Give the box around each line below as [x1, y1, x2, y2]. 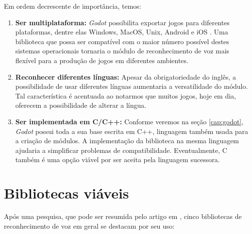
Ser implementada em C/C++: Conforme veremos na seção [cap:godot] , [15, 116, 244, 126]
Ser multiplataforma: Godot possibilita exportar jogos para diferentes [15, 17, 230, 27]
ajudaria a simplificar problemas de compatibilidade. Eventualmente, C [15, 145, 227, 155]
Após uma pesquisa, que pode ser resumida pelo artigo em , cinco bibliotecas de [4, 211, 242, 221]
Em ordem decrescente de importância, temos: [4, 1, 141, 11]
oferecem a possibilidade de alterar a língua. [15, 100, 147, 110]
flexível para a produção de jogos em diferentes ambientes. [15, 55, 188, 65]
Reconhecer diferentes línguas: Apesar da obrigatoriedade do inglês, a [15, 71, 236, 82]
